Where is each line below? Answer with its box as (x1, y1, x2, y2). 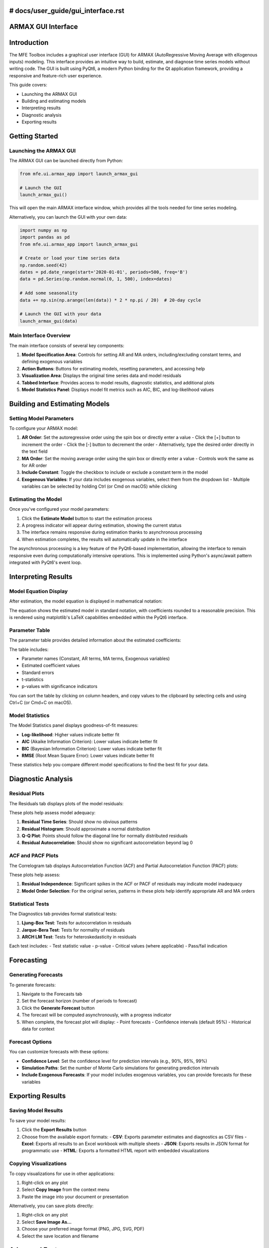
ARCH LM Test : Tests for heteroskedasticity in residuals (21, 934, 136, 940)
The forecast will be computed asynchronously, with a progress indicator (21, 1012, 172, 1018)
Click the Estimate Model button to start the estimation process (21, 515, 152, 521)
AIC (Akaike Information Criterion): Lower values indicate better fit (21, 739, 158, 745)
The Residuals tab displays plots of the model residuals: (9, 800, 124, 806)
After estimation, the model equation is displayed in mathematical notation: (9, 598, 163, 604)
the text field (21, 448, 48, 454)
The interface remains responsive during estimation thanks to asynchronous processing (21, 529, 202, 535)
